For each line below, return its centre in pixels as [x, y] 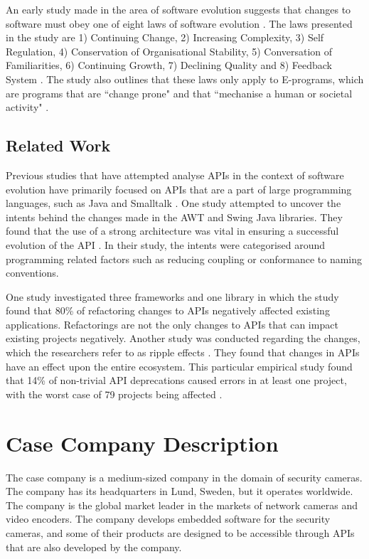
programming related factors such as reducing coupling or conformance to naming [184, 259]
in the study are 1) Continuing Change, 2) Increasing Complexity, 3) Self [165, 37]
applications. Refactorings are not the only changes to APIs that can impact [172, 324]
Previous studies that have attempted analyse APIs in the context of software [175, 175]
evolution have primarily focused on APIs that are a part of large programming [179, 189]
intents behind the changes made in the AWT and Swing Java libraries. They [174, 217]
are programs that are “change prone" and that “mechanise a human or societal [179, 93]
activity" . [27, 107]
